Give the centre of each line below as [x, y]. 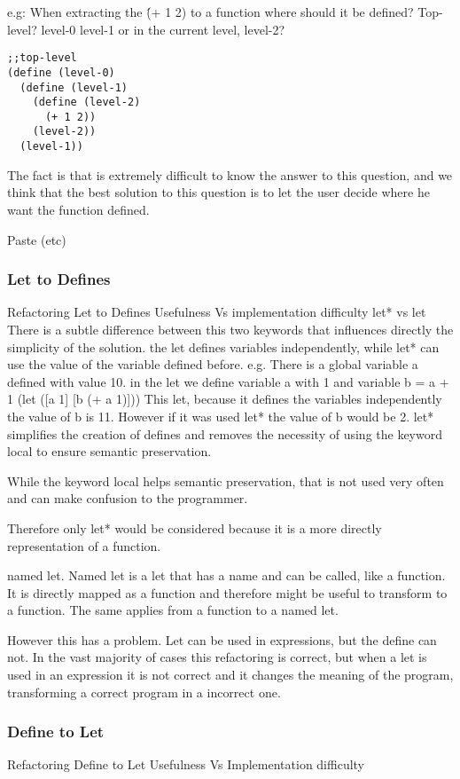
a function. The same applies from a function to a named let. [173, 610]
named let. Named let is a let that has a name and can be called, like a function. [226, 575]
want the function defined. [78, 209]
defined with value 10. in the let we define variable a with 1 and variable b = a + [228, 381]
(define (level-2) [86, 102]
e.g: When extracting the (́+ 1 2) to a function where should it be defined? [211, 12]
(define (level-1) [74, 87]
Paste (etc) [37, 239]
